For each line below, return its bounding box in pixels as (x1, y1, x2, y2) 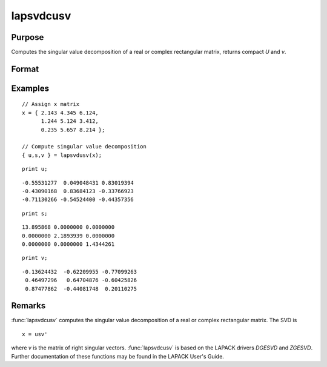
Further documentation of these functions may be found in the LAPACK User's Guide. (11, 352, 224, 360)
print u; (22, 165, 48, 173)
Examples (11, 83, 50, 93)
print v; (22, 254, 48, 262)
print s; (22, 210, 48, 217)
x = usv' (22, 331, 48, 337)
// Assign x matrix (22, 101, 80, 108)
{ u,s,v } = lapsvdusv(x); (22, 151, 102, 159)
